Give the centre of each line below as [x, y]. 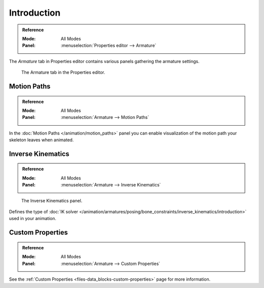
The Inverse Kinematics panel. [52, 200]
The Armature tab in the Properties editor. [63, 72]
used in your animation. [33, 219]
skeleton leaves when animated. [41, 140]
